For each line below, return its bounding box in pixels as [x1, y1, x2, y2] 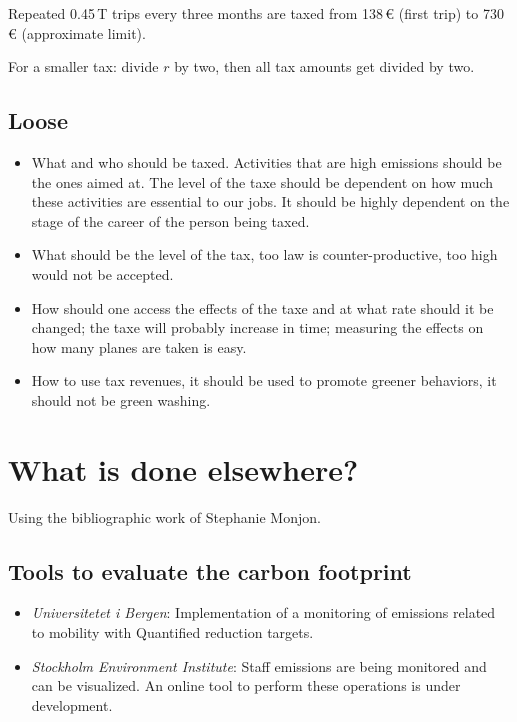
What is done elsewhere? [8, 448, 359, 489]
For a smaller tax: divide [8, 56, 159, 77]
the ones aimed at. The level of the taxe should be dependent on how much [31, 171, 494, 192]
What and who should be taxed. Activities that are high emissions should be [31, 151, 502, 172]
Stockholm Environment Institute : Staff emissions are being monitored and [31, 655, 487, 676]
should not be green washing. [31, 389, 211, 410]
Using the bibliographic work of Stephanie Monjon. [8, 506, 321, 527]
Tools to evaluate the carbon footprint [8, 555, 412, 586]
